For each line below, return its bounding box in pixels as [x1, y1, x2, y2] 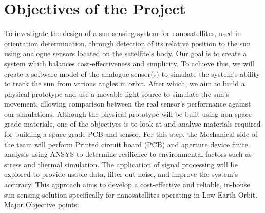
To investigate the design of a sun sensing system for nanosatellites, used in [4, 28, 241, 39]
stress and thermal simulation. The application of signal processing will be [4, 158, 238, 169]
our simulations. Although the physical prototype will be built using [4, 108, 219, 119]
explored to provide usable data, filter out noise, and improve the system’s [4, 169, 238, 180]
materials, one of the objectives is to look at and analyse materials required [24, 118, 261, 129]
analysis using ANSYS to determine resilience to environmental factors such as [4, 149, 252, 159]
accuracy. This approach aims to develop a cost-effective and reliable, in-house [4, 179, 250, 190]
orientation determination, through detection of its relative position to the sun [4, 38, 251, 48]
